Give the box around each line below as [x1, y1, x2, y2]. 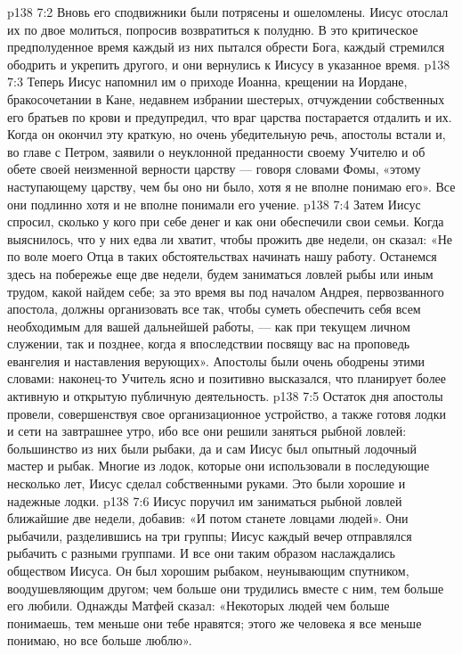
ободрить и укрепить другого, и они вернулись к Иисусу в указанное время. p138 [7, 54, 450, 73]
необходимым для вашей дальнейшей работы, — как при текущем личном [7, 316, 410, 335]
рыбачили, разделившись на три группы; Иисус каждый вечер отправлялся [7, 526, 412, 544]
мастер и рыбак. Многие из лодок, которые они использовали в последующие [7, 456, 430, 475]
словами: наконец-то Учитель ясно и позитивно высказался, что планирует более [7, 369, 447, 388]
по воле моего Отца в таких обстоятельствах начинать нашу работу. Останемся [7, 247, 437, 266]
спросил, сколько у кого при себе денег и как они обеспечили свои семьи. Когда [7, 212, 444, 231]
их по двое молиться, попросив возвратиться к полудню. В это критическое [7, 20, 418, 38]
